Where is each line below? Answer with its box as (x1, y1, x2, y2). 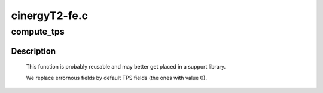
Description (11, 46, 56, 56)
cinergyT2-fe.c (11, 9, 88, 22)
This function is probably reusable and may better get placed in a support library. (26, 63, 226, 70)
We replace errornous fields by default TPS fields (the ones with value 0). (26, 74, 208, 81)
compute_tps (11, 26, 65, 37)
